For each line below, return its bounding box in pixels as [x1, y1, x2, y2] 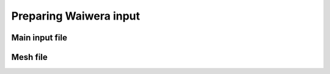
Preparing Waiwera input [11, 9, 141, 23]
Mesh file [11, 52, 48, 62]
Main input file [11, 32, 67, 43]
